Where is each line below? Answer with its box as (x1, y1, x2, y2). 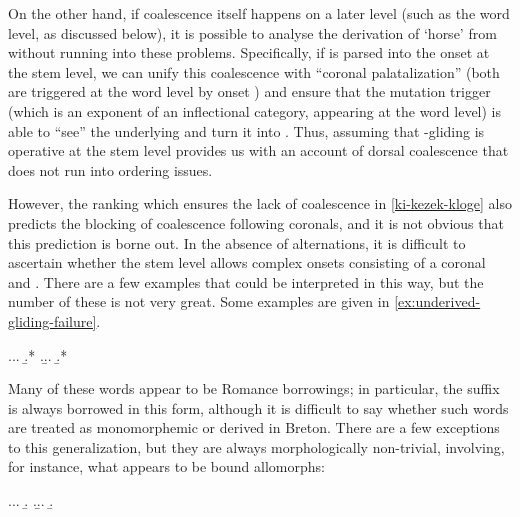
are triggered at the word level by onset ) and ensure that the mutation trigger (8, 81, 491, 102)
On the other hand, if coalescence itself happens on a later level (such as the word (8, 3, 510, 23)
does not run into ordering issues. (8, 159, 213, 180)
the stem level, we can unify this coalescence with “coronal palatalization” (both (8, 61, 500, 82)
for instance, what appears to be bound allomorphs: (8, 456, 325, 477)
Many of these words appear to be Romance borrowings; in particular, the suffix (8, 378, 500, 399)
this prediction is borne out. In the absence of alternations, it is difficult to (8, 232, 466, 253)
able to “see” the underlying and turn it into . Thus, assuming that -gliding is (8, 120, 485, 141)
